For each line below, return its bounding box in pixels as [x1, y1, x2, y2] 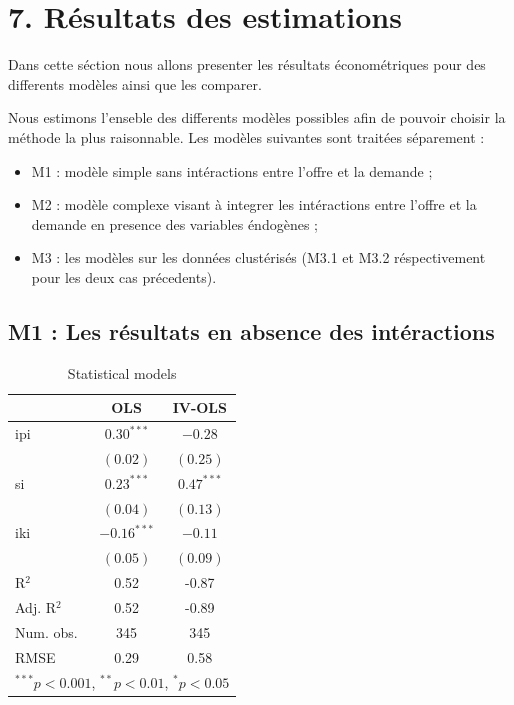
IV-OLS [172, 397, 227, 418]
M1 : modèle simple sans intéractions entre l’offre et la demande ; [31, 160, 433, 181]
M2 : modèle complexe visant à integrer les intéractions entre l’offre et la [31, 194, 477, 215]
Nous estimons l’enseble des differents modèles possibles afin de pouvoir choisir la [8, 107, 506, 128]
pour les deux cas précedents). [31, 266, 217, 287]
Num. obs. [15, 621, 78, 642]
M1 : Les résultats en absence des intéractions [8, 315, 495, 346]
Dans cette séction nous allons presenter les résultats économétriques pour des [8, 54, 486, 75]
